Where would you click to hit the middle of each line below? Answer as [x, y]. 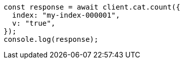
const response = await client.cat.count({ [92, 7]
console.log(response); [51, 39]
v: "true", [34, 23]
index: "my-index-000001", [66, 15]
